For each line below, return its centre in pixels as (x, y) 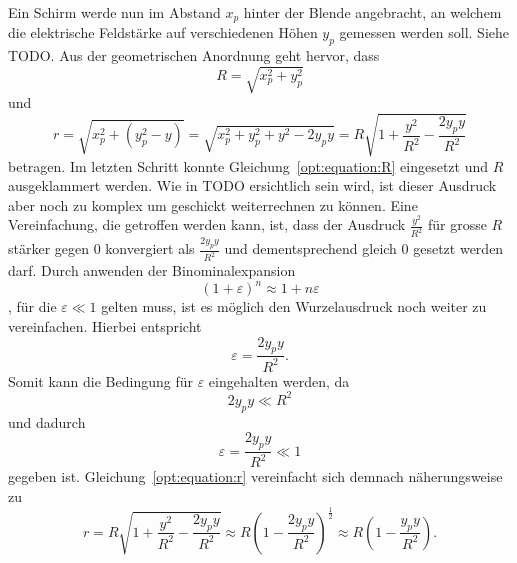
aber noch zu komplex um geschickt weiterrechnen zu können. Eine (213, 204)
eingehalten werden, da (279, 380)
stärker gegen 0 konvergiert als (101, 248)
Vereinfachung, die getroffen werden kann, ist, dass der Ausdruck (207, 224)
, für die (32, 306)
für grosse (457, 224)
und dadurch (47, 421)
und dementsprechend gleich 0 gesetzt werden (364, 248)
